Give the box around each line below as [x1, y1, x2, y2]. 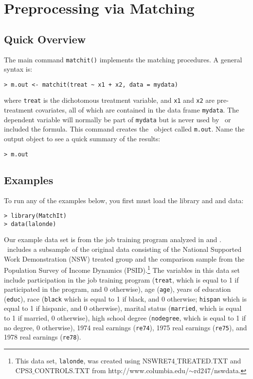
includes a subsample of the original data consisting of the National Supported [7, 244, 242, 254]
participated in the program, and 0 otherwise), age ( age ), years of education [4, 284, 231, 294]
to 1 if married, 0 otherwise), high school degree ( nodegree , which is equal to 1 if [4, 313, 246, 323]
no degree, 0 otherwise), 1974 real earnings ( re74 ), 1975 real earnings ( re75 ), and [4, 322, 247, 332]
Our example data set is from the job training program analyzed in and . [4, 234, 221, 245]
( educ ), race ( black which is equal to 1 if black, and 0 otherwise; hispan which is [4, 293, 247, 303]
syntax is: [4, 64, 33, 74]
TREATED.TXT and [177, 356, 241, 366]
